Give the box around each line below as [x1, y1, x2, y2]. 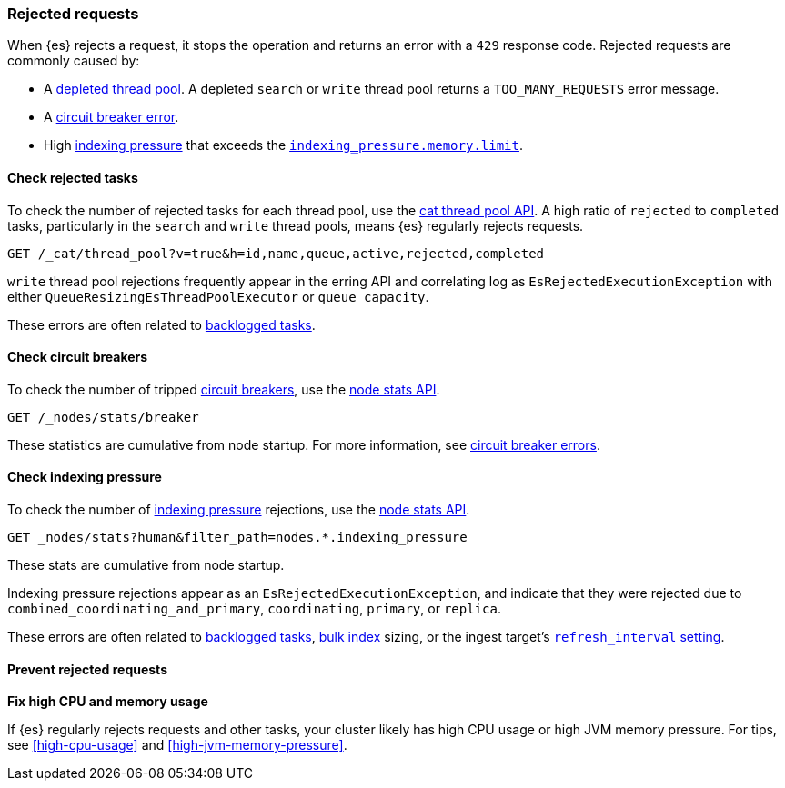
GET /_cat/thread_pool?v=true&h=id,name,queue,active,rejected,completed [7, 245, 545, 261]
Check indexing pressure [7, 469, 162, 485]
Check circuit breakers [7, 349, 148, 365]
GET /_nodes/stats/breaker [7, 409, 199, 424]
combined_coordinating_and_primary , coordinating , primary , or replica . [7, 601, 501, 617]
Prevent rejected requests [7, 661, 167, 677]
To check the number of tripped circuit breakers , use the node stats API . [7, 381, 440, 397]
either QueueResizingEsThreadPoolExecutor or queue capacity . [7, 288, 429, 304]
